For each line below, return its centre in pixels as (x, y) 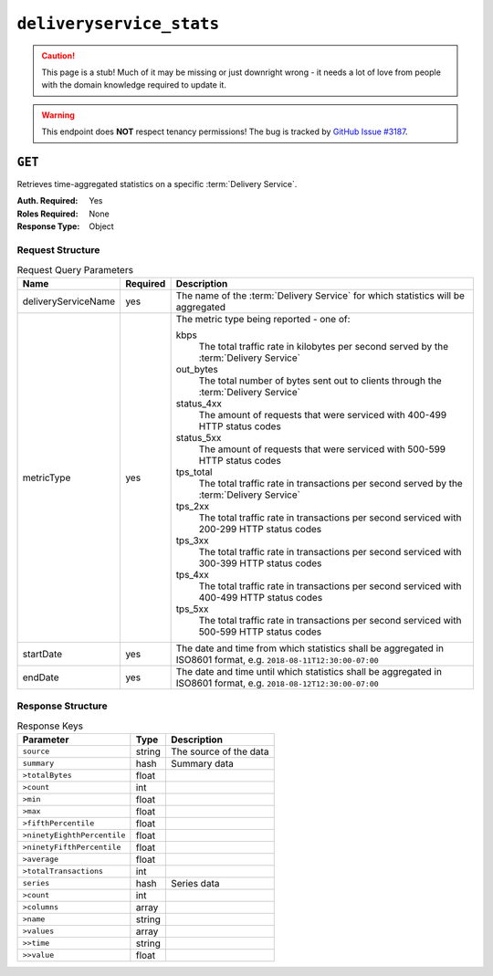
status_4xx (199, 404)
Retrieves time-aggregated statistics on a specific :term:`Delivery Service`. (157, 184)
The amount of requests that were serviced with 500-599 (322, 449)
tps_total (194, 472)
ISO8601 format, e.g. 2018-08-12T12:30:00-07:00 (277, 683)
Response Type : (48, 226)
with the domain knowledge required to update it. (134, 85)
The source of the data (220, 751)
